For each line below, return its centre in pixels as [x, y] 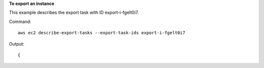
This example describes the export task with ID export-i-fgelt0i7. [74, 13]
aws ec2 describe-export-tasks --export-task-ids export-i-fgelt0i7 [101, 33]
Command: [20, 22]
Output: [17, 44]
